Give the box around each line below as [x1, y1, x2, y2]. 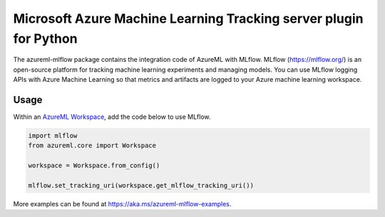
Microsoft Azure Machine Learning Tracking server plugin [13, 11, 364, 26]
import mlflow [28, 132, 78, 140]
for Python [13, 31, 78, 46]
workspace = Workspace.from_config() [28, 162, 160, 170]
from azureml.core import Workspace [28, 142, 157, 149]
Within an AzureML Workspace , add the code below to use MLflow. [13, 112, 211, 121]
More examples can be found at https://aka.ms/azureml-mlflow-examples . [13, 199, 232, 208]
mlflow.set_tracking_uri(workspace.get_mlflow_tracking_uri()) [28, 181, 255, 189]
